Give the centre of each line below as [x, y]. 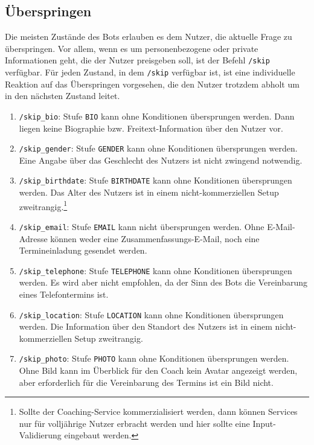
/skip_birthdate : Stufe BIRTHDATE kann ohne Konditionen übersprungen [155, 180]
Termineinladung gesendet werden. [83, 250]
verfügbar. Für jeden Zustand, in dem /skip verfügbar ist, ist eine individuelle [150, 72]
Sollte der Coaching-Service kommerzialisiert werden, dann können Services [158, 411]
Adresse [33, 238]
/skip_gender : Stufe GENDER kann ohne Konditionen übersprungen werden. [158, 148]
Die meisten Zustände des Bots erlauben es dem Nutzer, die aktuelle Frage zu [149, 37]
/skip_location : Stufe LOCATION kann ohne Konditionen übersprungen [151, 314]
